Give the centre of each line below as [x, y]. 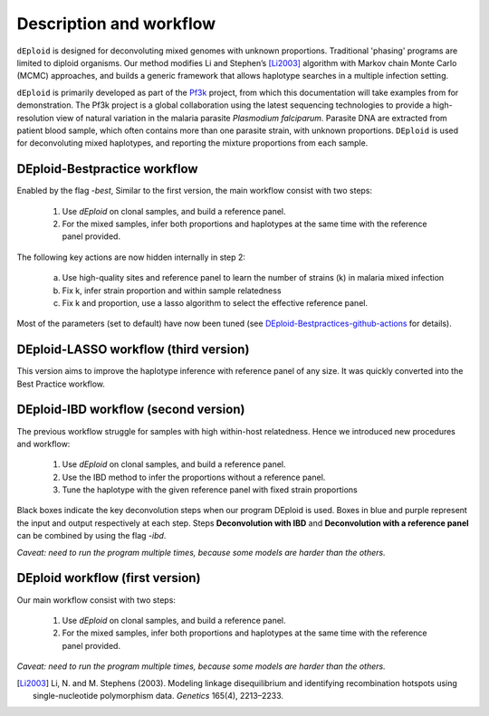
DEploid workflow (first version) [109, 578]
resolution [35, 118]
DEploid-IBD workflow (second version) [131, 410]
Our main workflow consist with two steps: [96, 600]
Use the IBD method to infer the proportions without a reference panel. [194, 477]
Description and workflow [116, 24]
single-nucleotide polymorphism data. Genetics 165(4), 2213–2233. [158, 695]
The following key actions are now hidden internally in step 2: [131, 257]
